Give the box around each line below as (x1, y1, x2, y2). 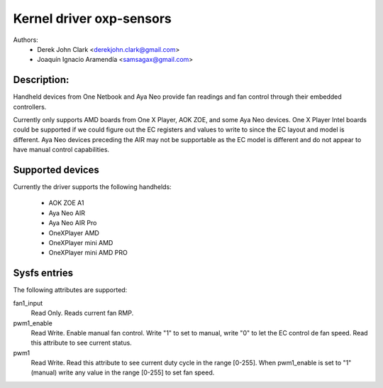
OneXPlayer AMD (48, 228, 99, 237)
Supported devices (13, 164, 99, 176)
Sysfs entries (13, 267, 74, 279)
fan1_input (13, 298, 43, 307)
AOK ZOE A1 (48, 199, 84, 208)
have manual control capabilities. (13, 146, 110, 154)
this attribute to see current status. (30, 338, 133, 347)
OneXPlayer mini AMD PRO (48, 249, 128, 257)
